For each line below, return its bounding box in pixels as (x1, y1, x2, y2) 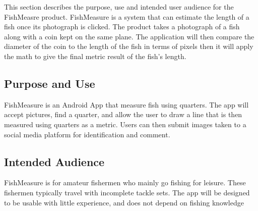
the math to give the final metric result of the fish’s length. (4, 50, 186, 61)
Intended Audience (4, 153, 105, 169)
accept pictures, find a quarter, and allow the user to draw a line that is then (4, 109, 242, 120)
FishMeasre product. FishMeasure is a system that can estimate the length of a (4, 11, 249, 22)
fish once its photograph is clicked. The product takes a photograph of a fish (4, 21, 240, 32)
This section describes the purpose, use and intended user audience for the (4, 2, 234, 12)
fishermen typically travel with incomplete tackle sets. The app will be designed (4, 187, 250, 197)
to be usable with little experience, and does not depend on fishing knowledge (4, 197, 244, 207)
